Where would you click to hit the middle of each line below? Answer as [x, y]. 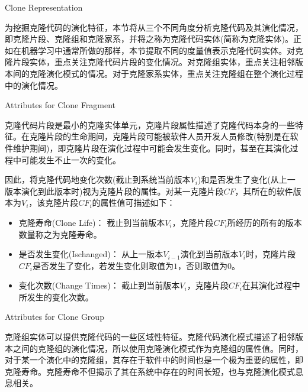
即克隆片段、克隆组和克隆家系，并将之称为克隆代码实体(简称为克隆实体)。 [149, 39]
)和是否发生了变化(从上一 [246, 179]
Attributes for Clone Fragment [60, 105]
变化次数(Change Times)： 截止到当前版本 [99, 285]
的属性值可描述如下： [134, 203]
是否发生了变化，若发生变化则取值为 [103, 265]
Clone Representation [44, 7]
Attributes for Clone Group [54, 317]
